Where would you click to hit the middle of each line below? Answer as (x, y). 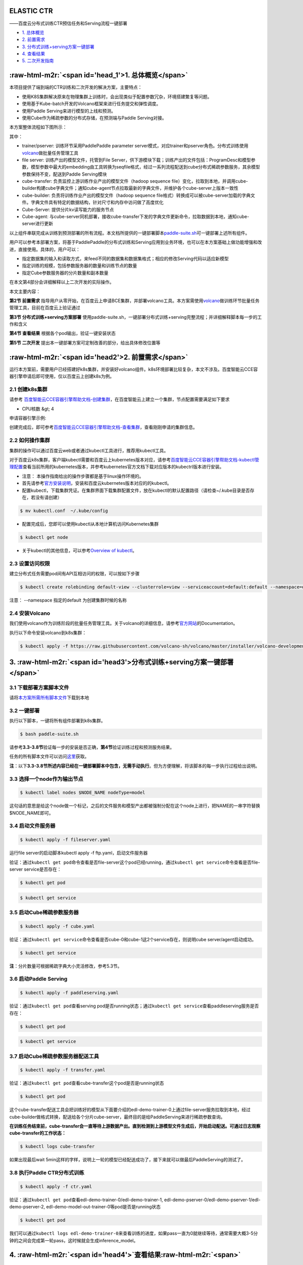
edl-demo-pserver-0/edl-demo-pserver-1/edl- (213, 1200)
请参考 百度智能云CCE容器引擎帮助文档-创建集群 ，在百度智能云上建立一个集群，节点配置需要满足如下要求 (119, 399)
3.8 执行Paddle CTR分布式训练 (47, 1173)
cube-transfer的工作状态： (38, 1133)
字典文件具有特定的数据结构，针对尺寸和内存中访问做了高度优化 (97, 202)
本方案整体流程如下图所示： (38, 127)
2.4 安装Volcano (30, 613)
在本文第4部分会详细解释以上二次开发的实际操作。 (62, 282)
